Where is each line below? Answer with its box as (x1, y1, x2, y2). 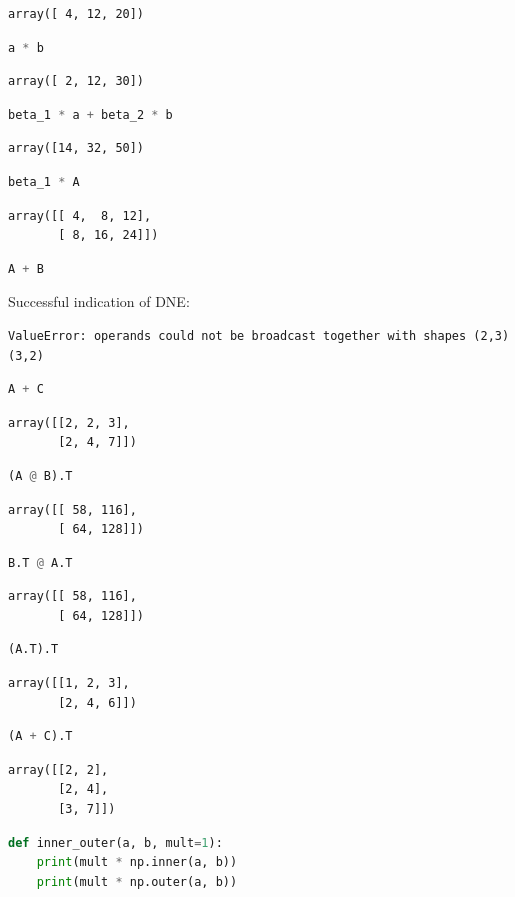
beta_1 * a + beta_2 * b (8, 107, 173, 122)
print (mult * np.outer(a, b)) (36, 874, 238, 889)
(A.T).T (8, 642, 59, 657)
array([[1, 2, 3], (8, 676, 130, 691)
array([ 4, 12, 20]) (8, 7, 145, 21)
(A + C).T (8, 729, 73, 744)
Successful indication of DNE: (8, 291, 190, 312)
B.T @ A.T (8, 555, 73, 570)
